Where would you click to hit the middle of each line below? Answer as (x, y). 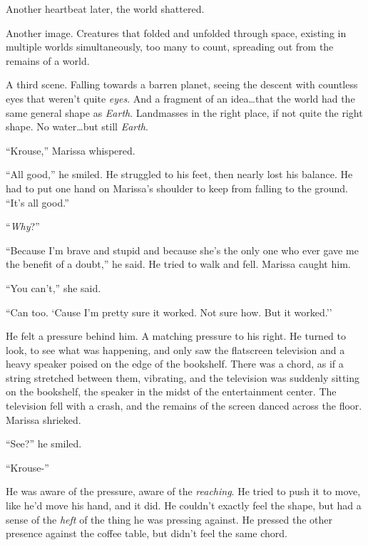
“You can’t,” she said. (53, 287)
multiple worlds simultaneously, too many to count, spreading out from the (170, 47)
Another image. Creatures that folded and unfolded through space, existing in (176, 32)
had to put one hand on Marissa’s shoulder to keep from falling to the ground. (177, 188)
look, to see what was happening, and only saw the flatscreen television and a (175, 349)
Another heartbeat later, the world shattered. (105, 9)
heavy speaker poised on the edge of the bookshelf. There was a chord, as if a (175, 364)
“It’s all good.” (37, 202)
